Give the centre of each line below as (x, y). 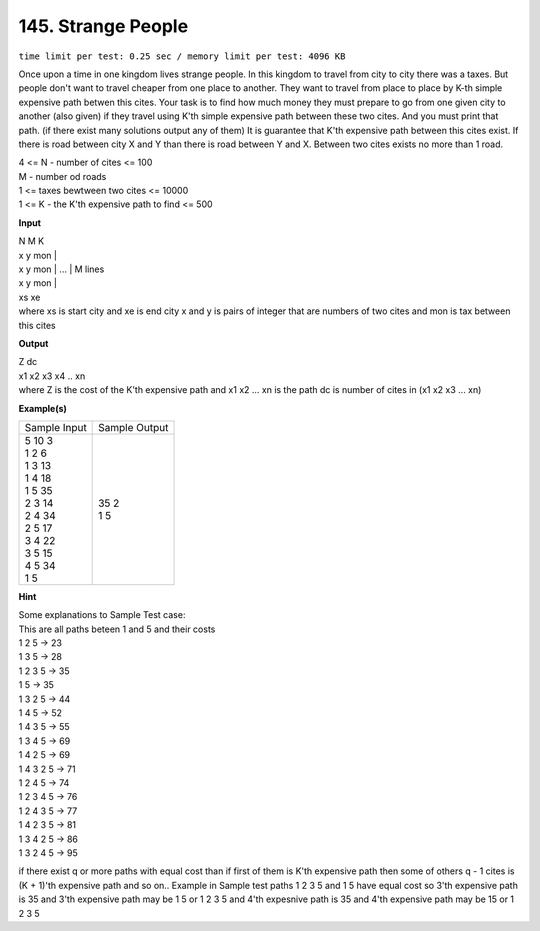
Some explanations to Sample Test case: (102, 615)
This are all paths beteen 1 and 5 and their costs (117, 629)
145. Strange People (103, 26)
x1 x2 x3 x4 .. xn (52, 376)
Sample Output (133, 427)
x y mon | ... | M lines (61, 269)
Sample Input (55, 427)
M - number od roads (62, 176)
